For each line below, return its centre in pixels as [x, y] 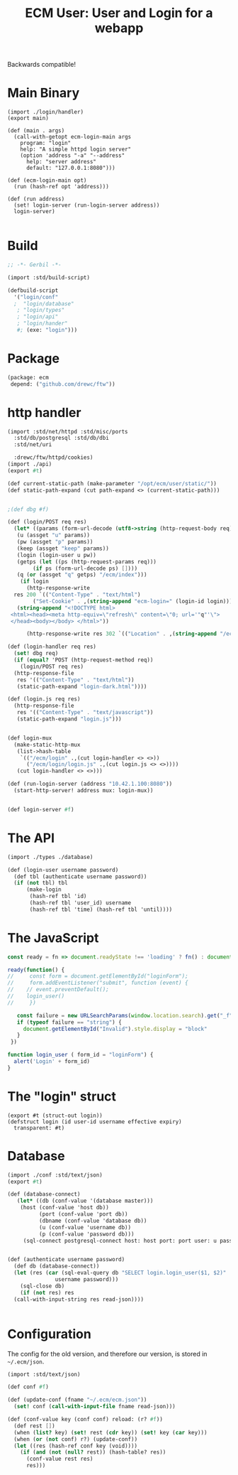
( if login [35, 582]
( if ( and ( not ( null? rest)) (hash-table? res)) [93, 1452]
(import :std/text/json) [44, 1374]
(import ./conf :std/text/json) [55, 1175]
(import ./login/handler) [45, 112]
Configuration [50, 1334]
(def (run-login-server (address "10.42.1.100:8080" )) [90, 784]
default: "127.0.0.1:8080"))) [70, 168]
